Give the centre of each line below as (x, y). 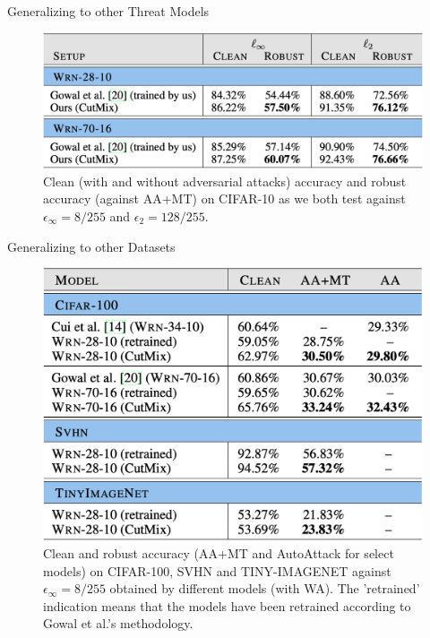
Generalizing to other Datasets (91, 246)
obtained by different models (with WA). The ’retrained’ (265, 588)
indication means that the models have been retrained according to (227, 605)
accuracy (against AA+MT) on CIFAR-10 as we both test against (224, 198)
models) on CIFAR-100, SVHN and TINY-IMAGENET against (217, 570)
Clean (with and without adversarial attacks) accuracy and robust (225, 181)
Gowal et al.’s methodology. (118, 623)
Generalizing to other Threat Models (108, 11)
